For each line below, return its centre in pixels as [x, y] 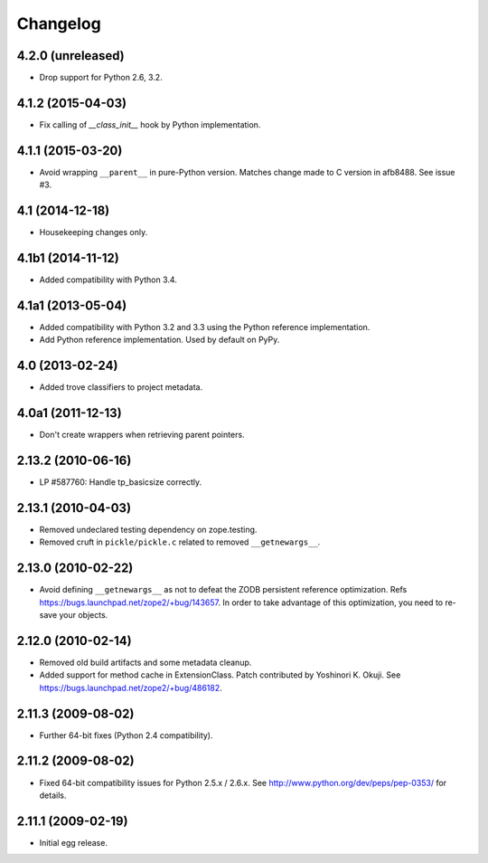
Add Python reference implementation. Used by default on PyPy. [160, 340]
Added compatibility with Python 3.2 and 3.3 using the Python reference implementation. [205, 327]
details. [53, 795]
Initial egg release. [74, 842]
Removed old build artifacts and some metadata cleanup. [145, 662]
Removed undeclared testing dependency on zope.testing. [148, 530]
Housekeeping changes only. [94, 232]
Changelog [59, 24]
